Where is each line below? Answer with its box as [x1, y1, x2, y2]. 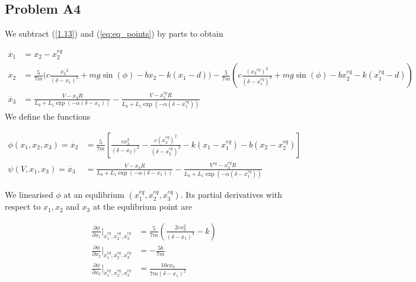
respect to [5, 200, 41, 213]
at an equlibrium [63, 188, 124, 201]
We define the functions [5, 110, 91, 123]
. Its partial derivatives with [180, 188, 283, 201]
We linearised [5, 188, 53, 201]
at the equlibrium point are [92, 200, 192, 213]
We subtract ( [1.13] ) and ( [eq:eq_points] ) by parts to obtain [5, 27, 223, 40]
